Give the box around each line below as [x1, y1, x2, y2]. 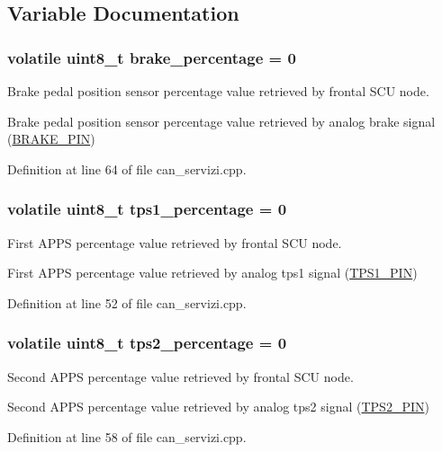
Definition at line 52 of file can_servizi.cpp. [7, 293, 247, 312]
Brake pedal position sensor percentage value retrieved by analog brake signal [7, 111, 436, 130]
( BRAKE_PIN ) [7, 129, 95, 148]
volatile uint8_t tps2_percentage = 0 [7, 332, 287, 354]
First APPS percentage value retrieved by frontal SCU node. [7, 233, 342, 252]
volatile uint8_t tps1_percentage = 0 [7, 198, 287, 220]
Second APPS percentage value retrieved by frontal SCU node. [7, 367, 354, 386]
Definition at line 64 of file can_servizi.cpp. [7, 159, 247, 178]
